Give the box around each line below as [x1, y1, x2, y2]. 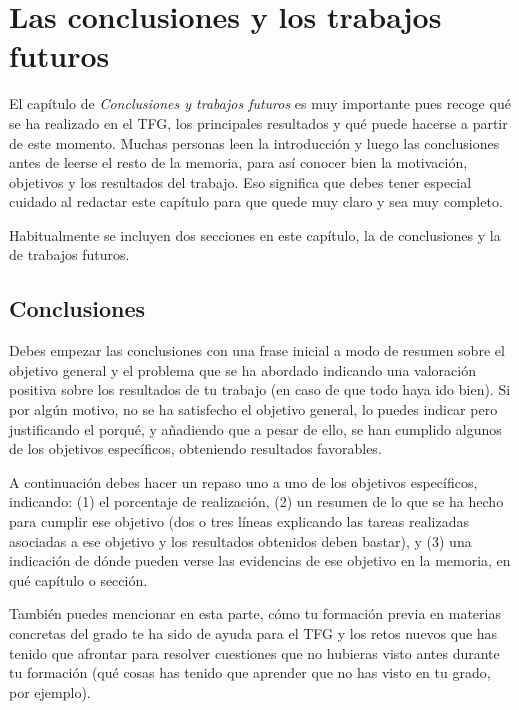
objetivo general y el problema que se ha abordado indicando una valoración [9, 359, 476, 380]
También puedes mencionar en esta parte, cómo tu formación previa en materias [9, 603, 501, 624]
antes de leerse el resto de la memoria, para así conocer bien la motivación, [9, 152, 468, 173]
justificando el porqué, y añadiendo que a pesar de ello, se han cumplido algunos [9, 418, 502, 439]
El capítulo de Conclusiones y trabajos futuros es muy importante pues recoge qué [9, 93, 511, 114]
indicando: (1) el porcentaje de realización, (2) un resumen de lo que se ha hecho [9, 491, 504, 512]
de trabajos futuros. [9, 244, 130, 265]
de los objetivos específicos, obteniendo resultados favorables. [9, 438, 382, 459]
